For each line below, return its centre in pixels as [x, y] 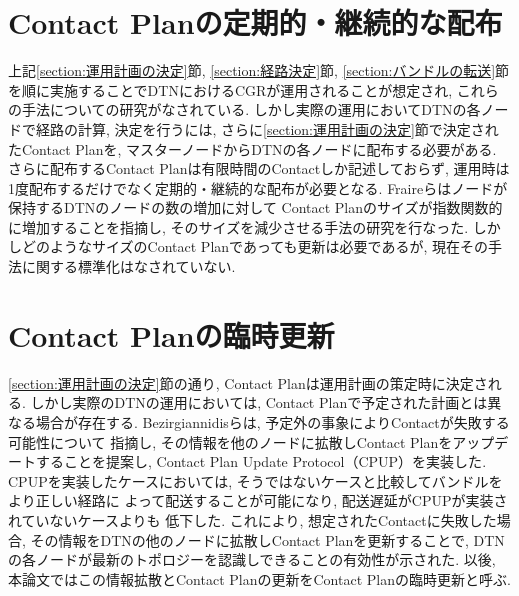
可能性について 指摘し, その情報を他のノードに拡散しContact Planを [230, 441]
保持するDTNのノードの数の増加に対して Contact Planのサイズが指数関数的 [255, 207]
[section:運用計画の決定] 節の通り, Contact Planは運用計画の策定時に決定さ [248, 382]
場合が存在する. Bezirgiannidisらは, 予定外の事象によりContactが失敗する [272, 421]
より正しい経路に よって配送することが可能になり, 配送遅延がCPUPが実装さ [258, 500]
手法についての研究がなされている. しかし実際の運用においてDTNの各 [251, 109]
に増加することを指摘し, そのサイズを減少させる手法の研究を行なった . [238, 226]
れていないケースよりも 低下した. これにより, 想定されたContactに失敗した [252, 519]
